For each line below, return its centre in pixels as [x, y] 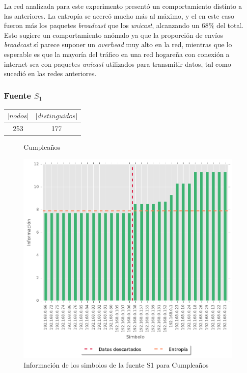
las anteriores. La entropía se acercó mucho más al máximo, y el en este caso [119, 15]
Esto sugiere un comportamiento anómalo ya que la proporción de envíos [114, 35]
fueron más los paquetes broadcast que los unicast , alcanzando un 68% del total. [124, 25]
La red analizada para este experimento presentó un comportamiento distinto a [123, 6]
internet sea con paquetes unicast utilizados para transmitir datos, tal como [118, 64]
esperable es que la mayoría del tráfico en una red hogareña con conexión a [117, 54]
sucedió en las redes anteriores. [50, 73]
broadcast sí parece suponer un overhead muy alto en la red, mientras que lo [118, 44]
